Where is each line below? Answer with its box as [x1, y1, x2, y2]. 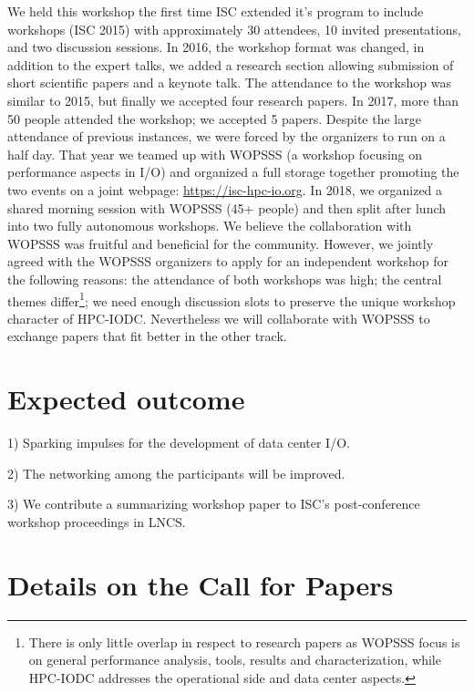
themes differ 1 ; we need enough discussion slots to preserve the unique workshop [7, 288, 456, 310]
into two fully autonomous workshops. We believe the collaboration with [7, 216, 412, 235]
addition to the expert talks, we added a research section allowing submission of [7, 55, 454, 74]
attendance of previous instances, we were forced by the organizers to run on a [7, 127, 446, 146]
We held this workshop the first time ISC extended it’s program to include [7, 2, 424, 20]
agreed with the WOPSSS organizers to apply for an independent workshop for [7, 252, 449, 271]
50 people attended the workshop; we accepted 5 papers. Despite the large [7, 109, 421, 128]
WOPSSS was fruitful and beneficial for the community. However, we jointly [7, 233, 434, 253]
